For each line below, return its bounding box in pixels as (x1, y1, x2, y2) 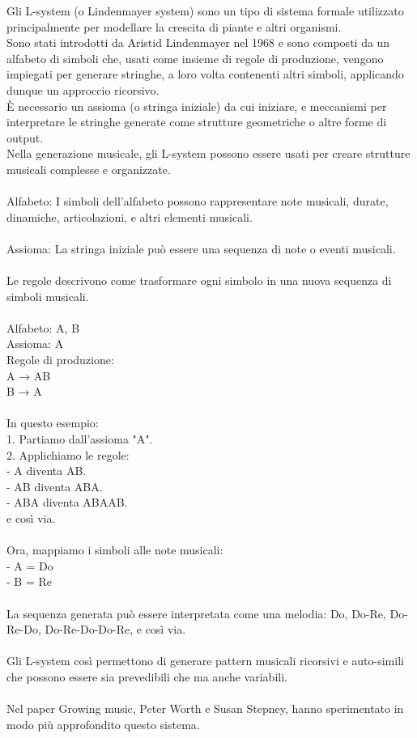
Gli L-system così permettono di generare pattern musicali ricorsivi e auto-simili (6, 652, 404, 669)
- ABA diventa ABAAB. (6, 494, 128, 511)
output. (6, 129, 44, 146)
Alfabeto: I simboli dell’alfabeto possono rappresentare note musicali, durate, (6, 193, 389, 210)
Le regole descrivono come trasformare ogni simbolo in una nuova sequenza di (6, 272, 392, 289)
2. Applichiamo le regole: (6, 446, 130, 463)
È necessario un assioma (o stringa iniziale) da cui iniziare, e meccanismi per (6, 97, 387, 114)
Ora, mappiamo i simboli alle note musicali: (6, 541, 223, 558)
